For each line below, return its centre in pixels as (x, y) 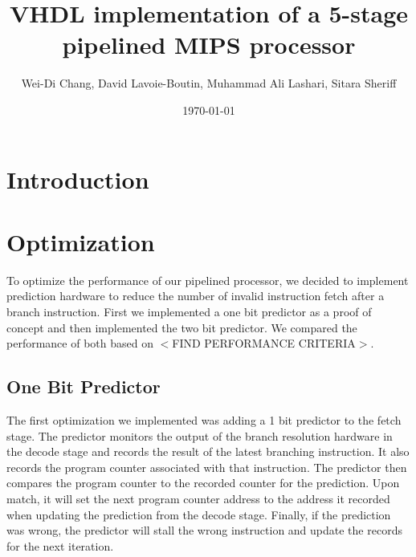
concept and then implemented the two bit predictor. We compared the (182, 327)
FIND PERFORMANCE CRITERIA (264, 343)
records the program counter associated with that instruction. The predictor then (207, 467)
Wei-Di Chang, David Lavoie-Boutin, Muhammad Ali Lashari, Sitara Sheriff (209, 83)
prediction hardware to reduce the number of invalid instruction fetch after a (196, 296)
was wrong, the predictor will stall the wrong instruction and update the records (204, 530)
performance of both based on (80, 343)
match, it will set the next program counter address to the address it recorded (198, 498)
